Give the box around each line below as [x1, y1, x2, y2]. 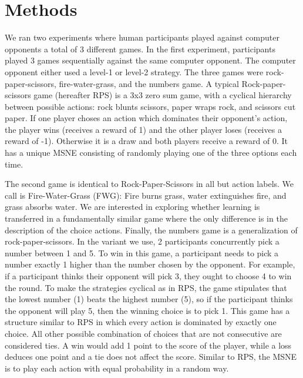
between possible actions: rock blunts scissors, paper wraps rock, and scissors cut [5, 100, 296, 112]
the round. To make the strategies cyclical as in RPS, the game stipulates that [5, 281, 287, 293]
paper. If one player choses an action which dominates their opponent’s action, [5, 112, 288, 124]
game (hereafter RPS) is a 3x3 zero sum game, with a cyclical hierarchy [33, 89, 292, 101]
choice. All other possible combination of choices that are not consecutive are [5, 327, 282, 339]
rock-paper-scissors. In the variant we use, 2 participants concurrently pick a [5, 235, 280, 247]
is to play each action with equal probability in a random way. [5, 362, 229, 374]
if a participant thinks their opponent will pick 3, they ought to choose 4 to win [5, 270, 292, 282]
